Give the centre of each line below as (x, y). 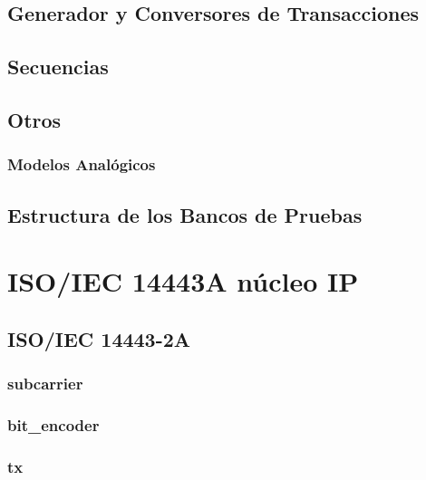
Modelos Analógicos (82, 164)
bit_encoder (53, 424)
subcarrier (45, 384)
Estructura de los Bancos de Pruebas (185, 214)
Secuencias (58, 67)
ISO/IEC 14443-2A (99, 338)
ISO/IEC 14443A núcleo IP (183, 281)
